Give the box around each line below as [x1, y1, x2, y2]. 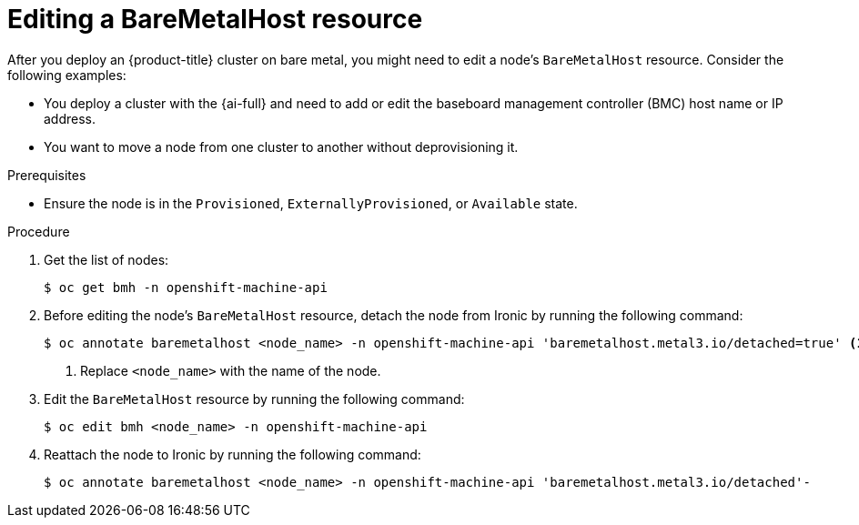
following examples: [7, 66, 126, 83]
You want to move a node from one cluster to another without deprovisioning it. [44, 138, 519, 155]
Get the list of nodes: [44, 251, 169, 268]
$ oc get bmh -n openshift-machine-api [44, 279, 328, 295]
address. [44, 110, 96, 126]
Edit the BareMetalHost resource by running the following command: [44, 390, 465, 407]
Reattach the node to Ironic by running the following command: [44, 446, 421, 462]
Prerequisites [7, 167, 86, 183]
